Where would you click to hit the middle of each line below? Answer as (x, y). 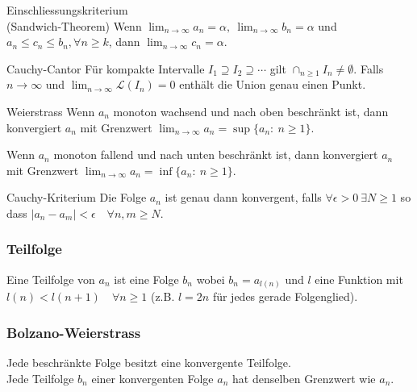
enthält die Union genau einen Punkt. (273, 84)
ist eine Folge (146, 279)
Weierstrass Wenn (51, 111)
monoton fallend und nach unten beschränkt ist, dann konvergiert (216, 154)
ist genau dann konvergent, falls (243, 197)
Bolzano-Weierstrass (74, 332)
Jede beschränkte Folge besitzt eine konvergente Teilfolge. (149, 363)
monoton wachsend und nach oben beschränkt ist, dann (251, 111)
